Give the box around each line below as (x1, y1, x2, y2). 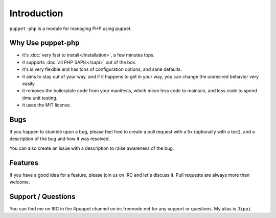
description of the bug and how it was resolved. (9, 135, 110, 142)
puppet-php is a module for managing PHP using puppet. (9, 25, 132, 32)
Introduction (9, 8, 63, 19)
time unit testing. (22, 95, 58, 101)
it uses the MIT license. (22, 102, 72, 108)
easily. (22, 80, 36, 87)
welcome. (9, 179, 30, 185)
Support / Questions (9, 192, 76, 201)
